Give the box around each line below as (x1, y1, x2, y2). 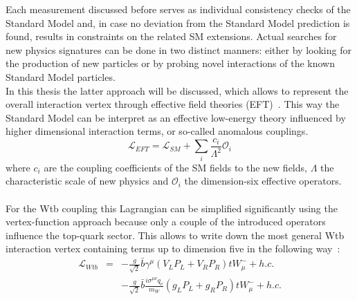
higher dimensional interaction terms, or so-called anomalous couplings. (6, 124, 309, 138)
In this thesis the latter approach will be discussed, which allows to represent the (6, 83, 349, 97)
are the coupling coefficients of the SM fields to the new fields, (44, 160, 307, 174)
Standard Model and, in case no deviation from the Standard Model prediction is (6, 15, 350, 30)
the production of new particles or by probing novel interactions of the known (6, 56, 335, 71)
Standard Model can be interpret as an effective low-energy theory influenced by (6, 110, 346, 124)
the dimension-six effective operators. (184, 174, 342, 188)
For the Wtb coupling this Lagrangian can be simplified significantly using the (6, 200, 338, 215)
